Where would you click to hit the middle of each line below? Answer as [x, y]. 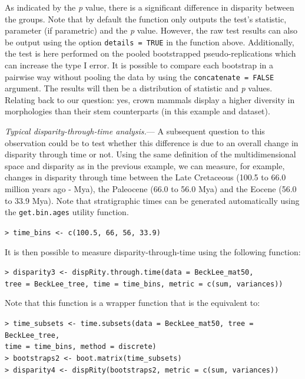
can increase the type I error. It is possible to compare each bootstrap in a [139, 65]
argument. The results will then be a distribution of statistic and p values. [139, 88]
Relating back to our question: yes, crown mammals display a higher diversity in [150, 99]
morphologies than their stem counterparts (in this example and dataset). [137, 111]
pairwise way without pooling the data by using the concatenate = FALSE [140, 76]
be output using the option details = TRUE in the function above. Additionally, [150, 42]
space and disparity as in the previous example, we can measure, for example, [145, 165]
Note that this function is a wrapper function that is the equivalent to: [132, 303]
